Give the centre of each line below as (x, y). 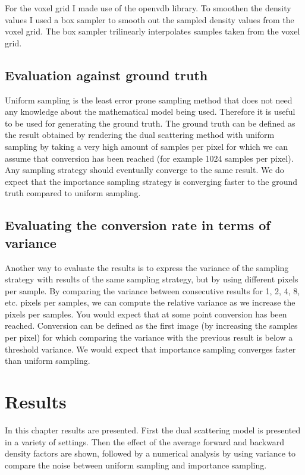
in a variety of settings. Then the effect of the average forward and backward (145, 441)
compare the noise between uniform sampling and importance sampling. (136, 465)
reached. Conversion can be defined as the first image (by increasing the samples (151, 325)
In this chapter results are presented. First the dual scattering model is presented (153, 430)
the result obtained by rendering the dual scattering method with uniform (140, 135)
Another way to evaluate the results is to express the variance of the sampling (147, 267)
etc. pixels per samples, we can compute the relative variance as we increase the (150, 302)
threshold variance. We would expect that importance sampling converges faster (150, 349)
